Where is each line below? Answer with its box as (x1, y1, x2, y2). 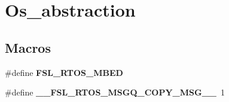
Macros (5, 38, 51, 56)
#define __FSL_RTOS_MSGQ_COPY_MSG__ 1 (5, 86, 225, 98)
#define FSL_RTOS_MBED (5, 66, 123, 78)
